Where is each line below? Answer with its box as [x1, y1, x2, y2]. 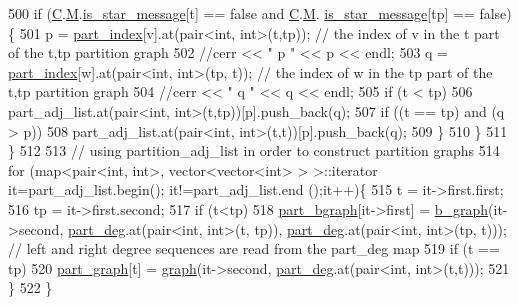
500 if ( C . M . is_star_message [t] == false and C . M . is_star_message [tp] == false [8, 3, 507, 23]
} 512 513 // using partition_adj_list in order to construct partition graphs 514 [8, 140, 500, 161]
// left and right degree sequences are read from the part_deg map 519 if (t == [8, 238, 500, 259]
